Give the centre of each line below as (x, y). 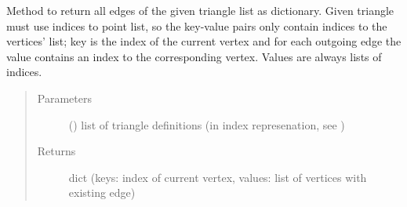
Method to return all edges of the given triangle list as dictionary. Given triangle (200, 10)
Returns (56, 151)
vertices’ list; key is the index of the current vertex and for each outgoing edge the (204, 41)
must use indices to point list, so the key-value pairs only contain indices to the (197, 25)
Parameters (64, 98)
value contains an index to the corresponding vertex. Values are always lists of (194, 56)
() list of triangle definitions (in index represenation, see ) (207, 124)
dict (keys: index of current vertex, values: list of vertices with (218, 177)
